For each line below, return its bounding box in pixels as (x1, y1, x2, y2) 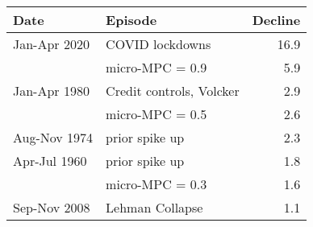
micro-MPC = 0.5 (106, 105, 207, 123)
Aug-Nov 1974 (13, 128, 94, 147)
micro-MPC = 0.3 (106, 175, 207, 193)
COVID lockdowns (106, 35, 211, 53)
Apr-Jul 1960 (13, 151, 87, 170)
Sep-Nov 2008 (13, 198, 90, 217)
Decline (252, 10, 301, 29)
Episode (106, 10, 157, 29)
